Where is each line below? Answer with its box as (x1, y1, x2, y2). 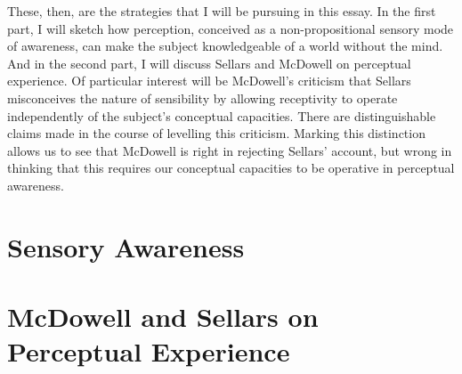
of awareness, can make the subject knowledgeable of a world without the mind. (7, 37, 443, 55)
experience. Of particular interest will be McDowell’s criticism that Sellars (7, 71, 411, 90)
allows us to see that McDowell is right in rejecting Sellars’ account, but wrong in (7, 141, 452, 159)
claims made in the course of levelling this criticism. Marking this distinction (7, 124, 426, 142)
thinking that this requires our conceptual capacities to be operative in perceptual (7, 159, 455, 177)
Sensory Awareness (7, 228, 245, 264)
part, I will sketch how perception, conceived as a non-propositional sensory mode (7, 19, 454, 37)
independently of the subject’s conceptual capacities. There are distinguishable (7, 106, 436, 125)
